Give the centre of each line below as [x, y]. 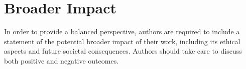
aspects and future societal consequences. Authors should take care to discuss [123, 51]
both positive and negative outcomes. [61, 60]
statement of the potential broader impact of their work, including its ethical [122, 41]
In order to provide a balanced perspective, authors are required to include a [122, 32]
